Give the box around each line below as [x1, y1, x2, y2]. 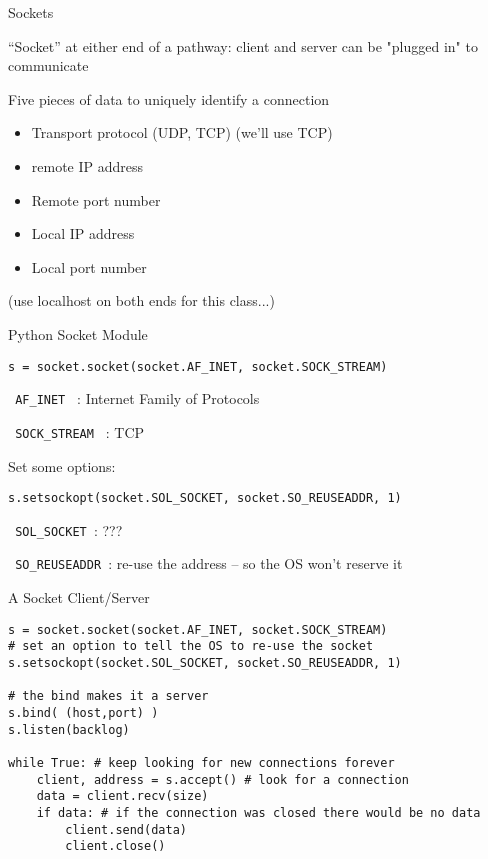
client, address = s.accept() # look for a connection [36, 772, 409, 787]
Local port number [31, 256, 147, 277]
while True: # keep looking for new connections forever [8, 755, 395, 770]
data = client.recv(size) [36, 789, 209, 804]
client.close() [65, 839, 166, 854]
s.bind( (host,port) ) [8, 705, 159, 720]
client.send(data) [65, 822, 187, 837]
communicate [8, 55, 89, 76]
